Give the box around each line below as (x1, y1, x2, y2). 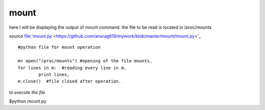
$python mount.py (9, 98, 47, 104)
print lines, (38, 72, 70, 77)
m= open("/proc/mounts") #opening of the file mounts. (18, 58, 153, 64)
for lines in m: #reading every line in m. (18, 65, 127, 71)
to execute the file (9, 89, 46, 95)
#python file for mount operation (18, 44, 101, 50)
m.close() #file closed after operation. (18, 78, 122, 84)
